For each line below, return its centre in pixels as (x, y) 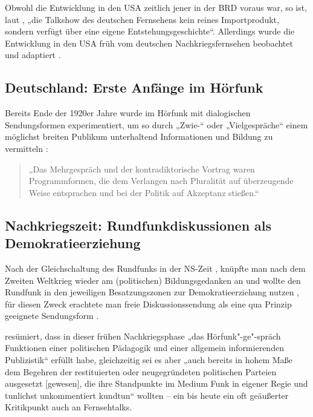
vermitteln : (27, 148)
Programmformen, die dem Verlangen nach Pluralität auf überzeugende (161, 181)
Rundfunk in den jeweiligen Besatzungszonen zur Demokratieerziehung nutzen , (152, 292)
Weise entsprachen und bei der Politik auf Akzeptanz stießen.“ (144, 192)
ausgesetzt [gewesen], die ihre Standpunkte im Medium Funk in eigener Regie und (156, 383)
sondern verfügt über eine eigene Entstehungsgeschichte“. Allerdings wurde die (150, 31)
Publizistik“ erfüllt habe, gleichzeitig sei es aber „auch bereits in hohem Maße (149, 360)
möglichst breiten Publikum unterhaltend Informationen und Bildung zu (139, 136)
